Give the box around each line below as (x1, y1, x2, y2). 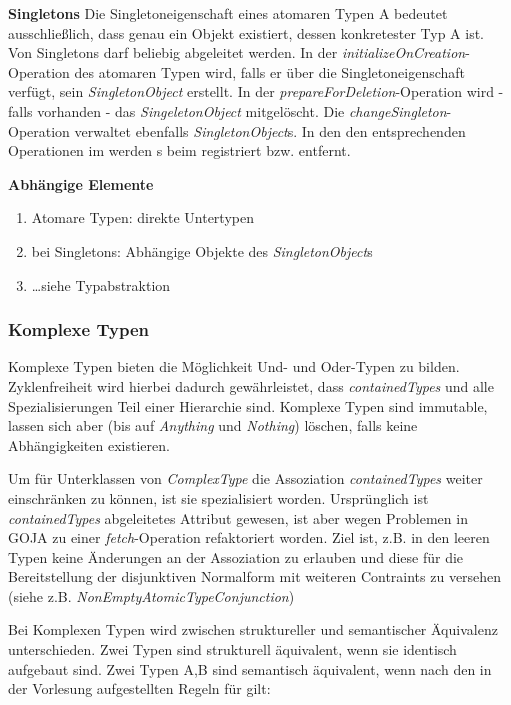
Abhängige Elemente (8, 173, 154, 194)
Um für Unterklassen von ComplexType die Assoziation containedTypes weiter (8, 468, 483, 489)
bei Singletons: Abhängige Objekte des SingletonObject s (31, 240, 373, 261)
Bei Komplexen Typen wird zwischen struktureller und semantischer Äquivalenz (8, 619, 498, 640)
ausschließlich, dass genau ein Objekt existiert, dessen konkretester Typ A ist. (8, 22, 484, 43)
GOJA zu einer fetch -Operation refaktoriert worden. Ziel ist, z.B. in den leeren (8, 527, 490, 548)
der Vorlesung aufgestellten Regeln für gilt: (8, 678, 271, 699)
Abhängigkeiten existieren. (8, 434, 170, 455)
